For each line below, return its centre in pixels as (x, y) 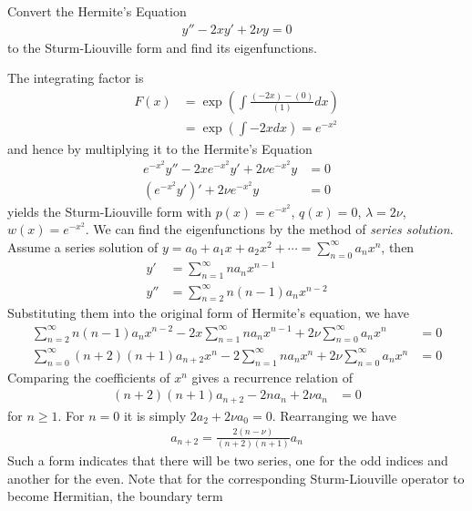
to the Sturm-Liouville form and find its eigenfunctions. (162, 47)
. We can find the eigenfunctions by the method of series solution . (269, 229)
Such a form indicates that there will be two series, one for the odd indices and (228, 460)
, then (398, 246)
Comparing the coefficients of (89, 377)
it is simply (155, 415)
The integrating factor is (76, 78)
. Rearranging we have (334, 415)
